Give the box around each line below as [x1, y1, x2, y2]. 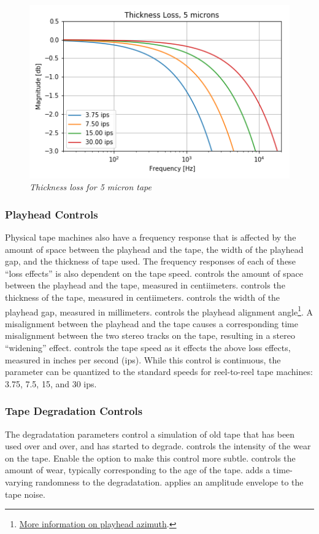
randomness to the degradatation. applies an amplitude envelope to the [35, 476, 304, 489]
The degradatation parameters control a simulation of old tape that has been [5, 427, 295, 440]
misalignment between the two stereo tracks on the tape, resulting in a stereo [5, 329, 295, 342]
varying [5, 476, 33, 489]
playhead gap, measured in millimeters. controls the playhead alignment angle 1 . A [5, 303, 313, 318]
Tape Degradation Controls [5, 403, 143, 419]
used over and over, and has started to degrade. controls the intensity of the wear [5, 439, 311, 452]
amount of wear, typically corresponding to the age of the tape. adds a [5, 463, 271, 476]
